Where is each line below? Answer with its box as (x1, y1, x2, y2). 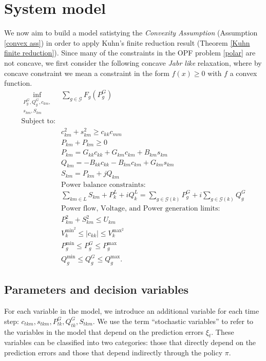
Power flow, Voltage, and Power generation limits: (61, 204, 220, 212)
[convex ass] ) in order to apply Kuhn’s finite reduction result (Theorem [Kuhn (4, 37, 250, 48)
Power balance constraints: (61, 181, 146, 189)
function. (4, 78, 32, 88)
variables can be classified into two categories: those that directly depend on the (4, 337, 256, 348)
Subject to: (21, 118, 55, 125)
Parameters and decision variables (4, 281, 188, 297)
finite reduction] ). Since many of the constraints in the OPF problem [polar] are (4, 47, 256, 58)
